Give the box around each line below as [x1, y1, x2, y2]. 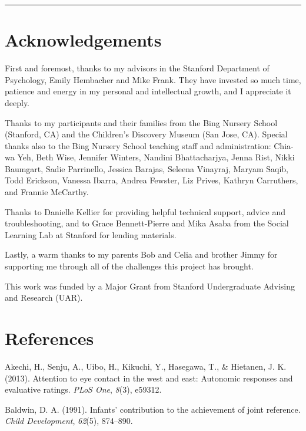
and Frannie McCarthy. [5, 186, 89, 198]
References [5, 326, 94, 350]
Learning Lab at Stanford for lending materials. [5, 228, 177, 241]
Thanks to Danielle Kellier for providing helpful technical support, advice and [5, 205, 285, 218]
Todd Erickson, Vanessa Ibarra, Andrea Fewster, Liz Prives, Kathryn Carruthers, [5, 174, 298, 186]
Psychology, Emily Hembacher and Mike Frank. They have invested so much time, [5, 73, 301, 85]
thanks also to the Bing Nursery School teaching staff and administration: [5, 139, 271, 152]
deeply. [5, 96, 30, 108]
